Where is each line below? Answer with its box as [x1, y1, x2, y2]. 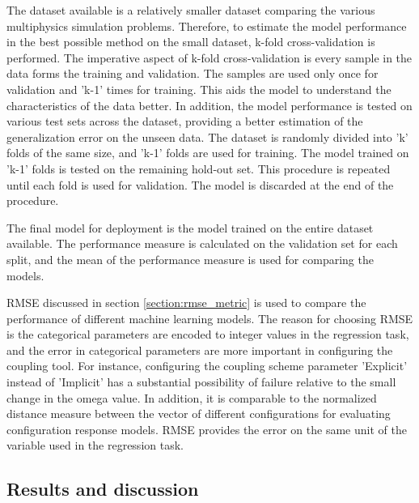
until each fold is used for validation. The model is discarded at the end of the [6, 176, 394, 193]
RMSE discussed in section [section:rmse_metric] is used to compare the [6, 294, 366, 311]
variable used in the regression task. [6, 437, 184, 454]
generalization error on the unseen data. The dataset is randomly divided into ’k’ [6, 128, 408, 145]
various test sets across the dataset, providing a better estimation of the [6, 113, 363, 130]
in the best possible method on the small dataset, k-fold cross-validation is [6, 33, 375, 50]
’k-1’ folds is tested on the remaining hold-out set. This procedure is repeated [6, 160, 391, 177]
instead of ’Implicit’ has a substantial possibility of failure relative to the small [6, 373, 396, 390]
